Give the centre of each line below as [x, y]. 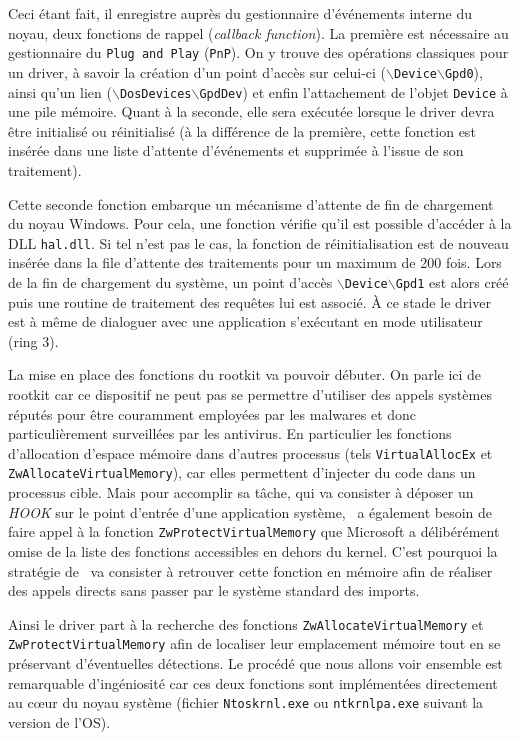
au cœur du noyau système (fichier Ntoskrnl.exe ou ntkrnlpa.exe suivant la [246, 702]
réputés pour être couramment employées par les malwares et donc [212, 413]
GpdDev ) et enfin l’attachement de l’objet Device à [353, 91]
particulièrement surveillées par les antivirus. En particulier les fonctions [230, 433]
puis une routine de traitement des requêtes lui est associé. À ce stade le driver [249, 301]
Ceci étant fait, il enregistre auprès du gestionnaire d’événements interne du [240, 13]
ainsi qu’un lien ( [60, 91]
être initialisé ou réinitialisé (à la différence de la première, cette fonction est [242, 130]
